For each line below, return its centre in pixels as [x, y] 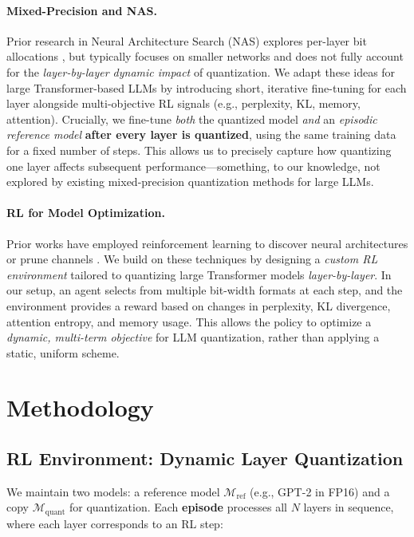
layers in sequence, [349, 507]
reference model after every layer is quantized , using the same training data [201, 134]
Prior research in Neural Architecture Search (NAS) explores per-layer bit [187, 40]
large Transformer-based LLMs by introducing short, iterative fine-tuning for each [207, 87]
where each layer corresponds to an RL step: [115, 523]
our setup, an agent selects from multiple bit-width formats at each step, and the [205, 290]
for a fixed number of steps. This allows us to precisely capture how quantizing [199, 150]
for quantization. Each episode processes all [178, 507]
